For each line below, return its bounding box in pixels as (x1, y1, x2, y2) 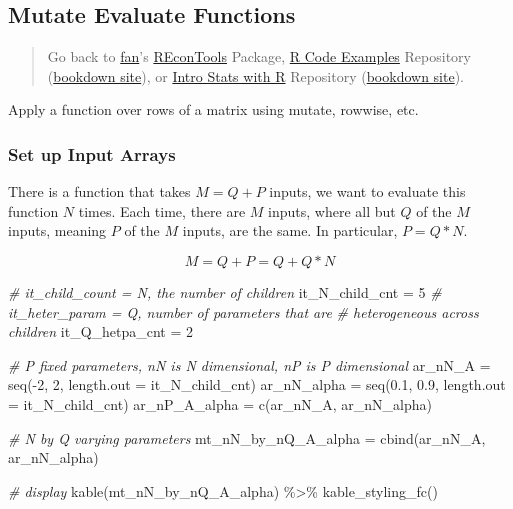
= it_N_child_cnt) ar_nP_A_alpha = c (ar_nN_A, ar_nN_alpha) (8, 393, 432, 414)
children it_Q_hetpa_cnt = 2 (8, 321, 194, 342)
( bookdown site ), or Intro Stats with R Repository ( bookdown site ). (47, 65, 465, 86)
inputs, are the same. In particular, (182, 220, 398, 241)
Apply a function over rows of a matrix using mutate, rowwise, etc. (8, 99, 419, 120)
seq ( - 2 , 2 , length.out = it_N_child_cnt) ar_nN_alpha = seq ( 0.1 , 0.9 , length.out (8, 374, 506, 395)
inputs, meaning (8, 220, 107, 241)
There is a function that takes (8, 181, 191, 202)
